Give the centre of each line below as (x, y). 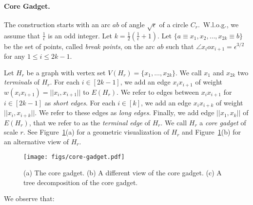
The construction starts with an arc (57, 24)
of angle (133, 24)
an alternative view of (37, 141)
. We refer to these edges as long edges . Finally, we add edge (125, 112)
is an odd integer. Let (80, 35)
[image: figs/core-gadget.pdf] (74, 157)
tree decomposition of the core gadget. (81, 182)
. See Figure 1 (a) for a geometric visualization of (96, 132)
